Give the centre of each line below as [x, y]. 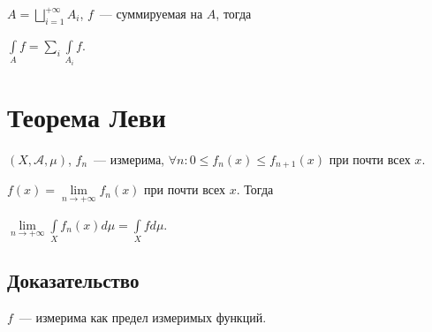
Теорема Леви [87, 116]
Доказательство [73, 280]
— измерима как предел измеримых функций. [143, 317]
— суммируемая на [151, 13]
